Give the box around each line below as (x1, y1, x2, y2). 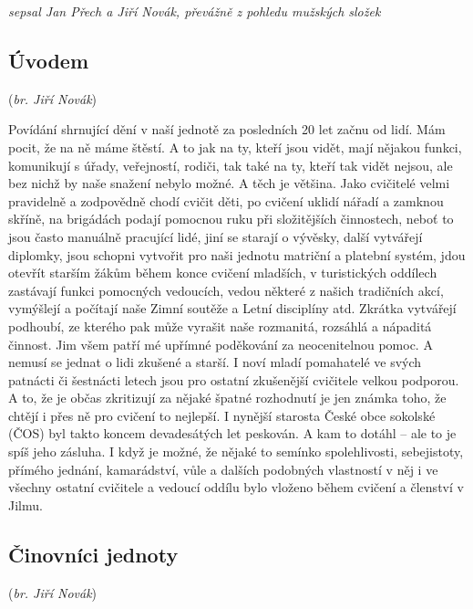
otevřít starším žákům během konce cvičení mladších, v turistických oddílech (8, 263, 437, 282)
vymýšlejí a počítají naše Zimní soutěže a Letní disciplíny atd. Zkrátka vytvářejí (8, 299, 457, 318)
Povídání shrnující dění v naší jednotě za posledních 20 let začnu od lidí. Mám (8, 120, 446, 139)
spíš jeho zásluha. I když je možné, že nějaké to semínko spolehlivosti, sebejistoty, (8, 442, 464, 461)
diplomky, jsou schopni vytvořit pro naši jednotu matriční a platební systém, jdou (8, 245, 466, 264)
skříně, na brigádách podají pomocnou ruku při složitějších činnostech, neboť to (8, 209, 454, 228)
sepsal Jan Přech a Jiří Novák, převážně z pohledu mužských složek (8, 2, 381, 20)
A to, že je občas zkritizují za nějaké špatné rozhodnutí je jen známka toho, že (8, 388, 447, 407)
